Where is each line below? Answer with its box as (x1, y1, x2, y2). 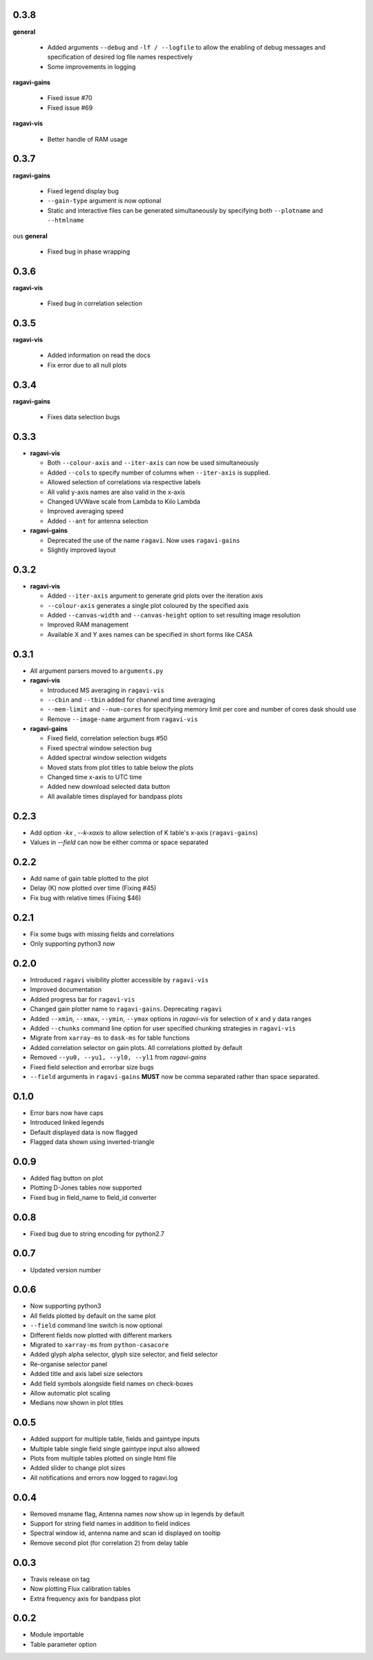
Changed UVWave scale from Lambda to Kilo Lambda (47, 497, 200, 506)
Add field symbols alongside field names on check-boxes (30, 1379, 193, 1388)
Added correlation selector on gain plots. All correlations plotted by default (30, 1043, 243, 1051)
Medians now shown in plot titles (30, 1399, 124, 1407)
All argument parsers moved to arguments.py (30, 667, 164, 675)
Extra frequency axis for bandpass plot (30, 1594, 141, 1603)
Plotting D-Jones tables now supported (30, 1183, 142, 1192)
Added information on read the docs (47, 351, 151, 359)
